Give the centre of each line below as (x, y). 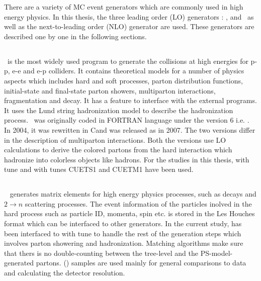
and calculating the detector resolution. (65, 273)
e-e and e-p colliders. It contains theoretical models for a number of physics (128, 71)
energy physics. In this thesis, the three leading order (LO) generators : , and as (129, 16)
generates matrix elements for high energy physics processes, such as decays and (133, 194)
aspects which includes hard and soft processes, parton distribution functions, (123, 80)
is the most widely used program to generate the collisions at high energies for (128, 61)
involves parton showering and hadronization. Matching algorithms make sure (124, 243)
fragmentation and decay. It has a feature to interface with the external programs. (130, 100)
